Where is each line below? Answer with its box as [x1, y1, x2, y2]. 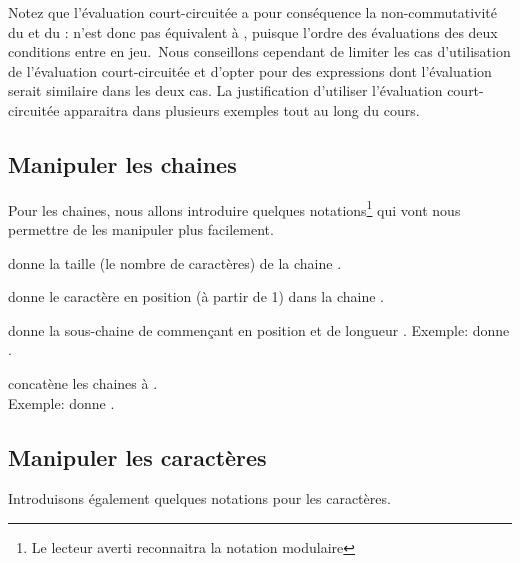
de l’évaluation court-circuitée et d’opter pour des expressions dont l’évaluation [8, 60, 492, 81]
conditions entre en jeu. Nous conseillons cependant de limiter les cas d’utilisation [8, 41, 511, 62]
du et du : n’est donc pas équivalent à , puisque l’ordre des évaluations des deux [8, 21, 498, 42]
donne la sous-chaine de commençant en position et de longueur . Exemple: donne [8, 319, 510, 340]
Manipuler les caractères [8, 441, 267, 472]
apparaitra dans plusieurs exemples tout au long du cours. [64, 99, 420, 120]
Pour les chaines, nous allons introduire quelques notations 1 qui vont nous [8, 196, 461, 220]
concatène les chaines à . [8, 372, 158, 393]
